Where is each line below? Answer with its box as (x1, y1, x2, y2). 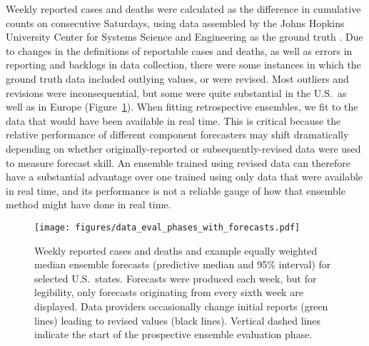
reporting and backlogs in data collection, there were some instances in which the (6, 57, 361, 72)
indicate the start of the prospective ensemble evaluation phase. (34, 327, 313, 342)
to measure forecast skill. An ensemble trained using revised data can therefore (6, 155, 350, 170)
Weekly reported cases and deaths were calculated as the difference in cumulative (6, 1, 361, 16)
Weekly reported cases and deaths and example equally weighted (34, 243, 318, 258)
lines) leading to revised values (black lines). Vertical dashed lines (34, 312, 321, 327)
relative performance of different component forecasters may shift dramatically (6, 127, 349, 142)
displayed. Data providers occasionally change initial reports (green (34, 298, 328, 313)
